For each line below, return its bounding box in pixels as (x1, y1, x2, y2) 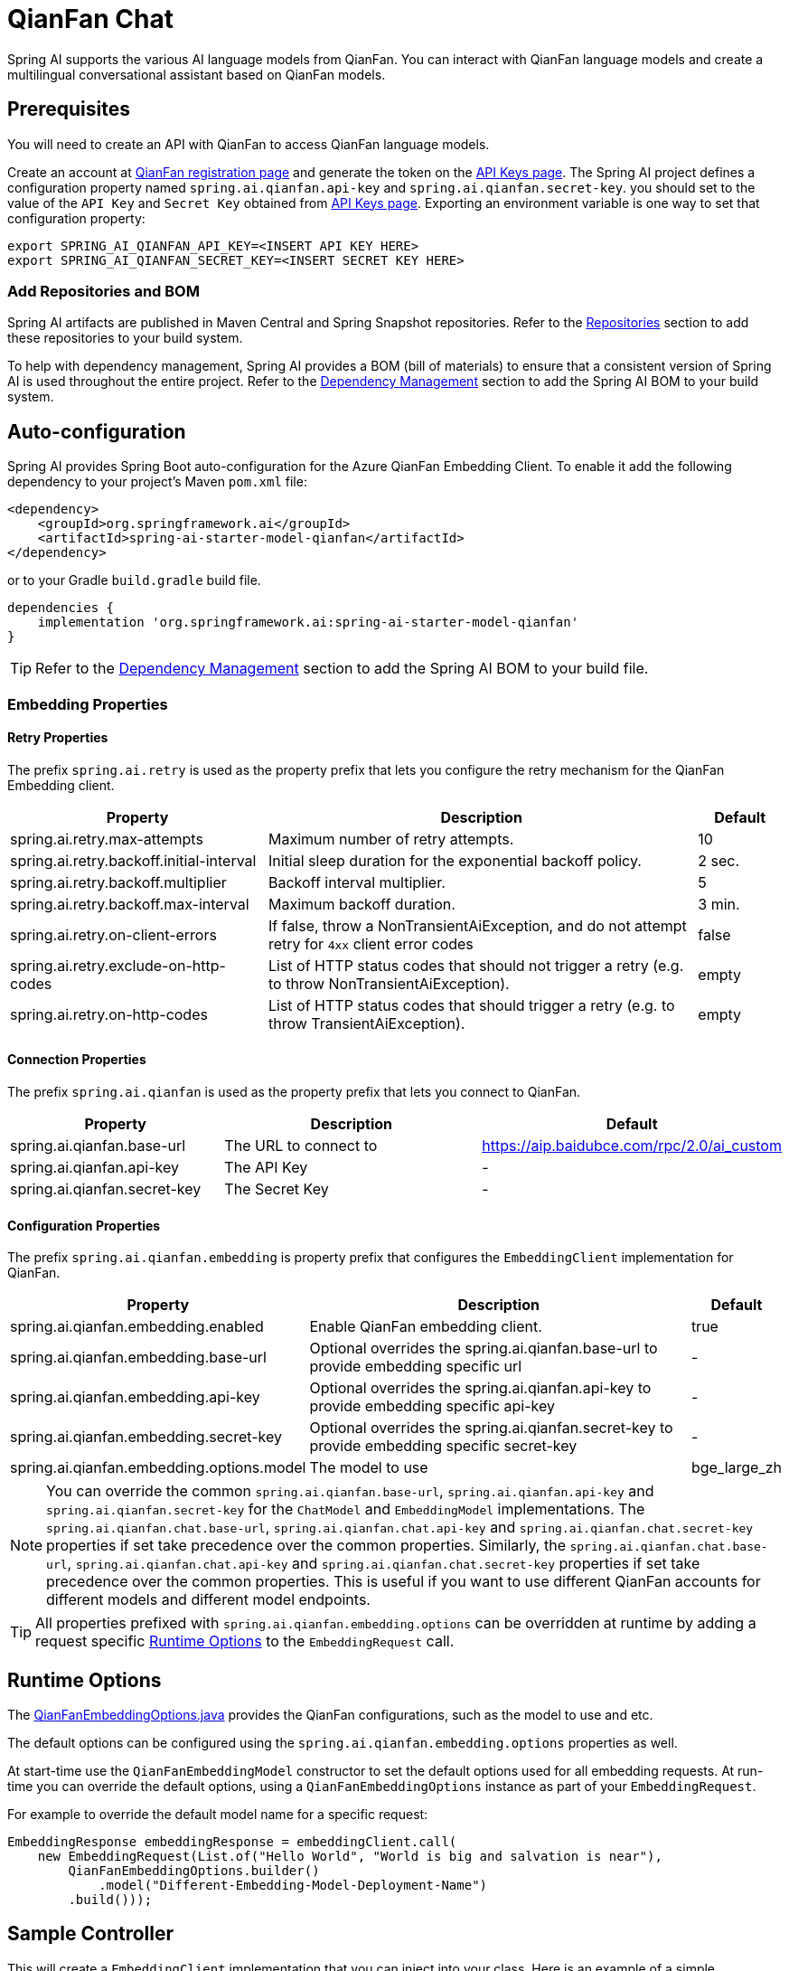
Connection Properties (7, 1052, 146, 1068)
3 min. (698, 894, 740, 913)
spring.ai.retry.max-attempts (10, 829, 203, 848)
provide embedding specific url (309, 1357, 522, 1376)
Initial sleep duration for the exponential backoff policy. (268, 851, 642, 870)
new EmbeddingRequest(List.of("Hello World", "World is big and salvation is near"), (37, 1849, 662, 1864)
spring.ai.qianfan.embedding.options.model (10, 1458, 306, 1477)
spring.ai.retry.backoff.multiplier (10, 872, 227, 891)
